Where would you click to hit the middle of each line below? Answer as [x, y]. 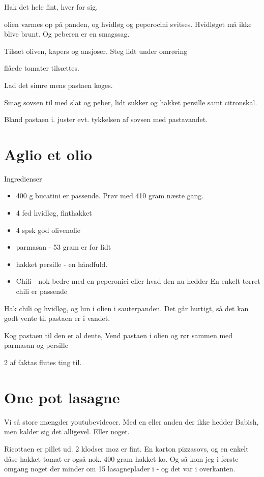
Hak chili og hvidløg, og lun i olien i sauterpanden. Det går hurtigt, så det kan [126, 308]
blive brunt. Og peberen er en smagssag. [67, 34]
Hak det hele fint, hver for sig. [51, 7]
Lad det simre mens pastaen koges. [58, 85]
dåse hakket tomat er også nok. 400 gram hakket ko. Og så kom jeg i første [121, 458]
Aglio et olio [48, 154]
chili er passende [41, 291]
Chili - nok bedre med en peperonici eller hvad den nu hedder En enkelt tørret [138, 281]
